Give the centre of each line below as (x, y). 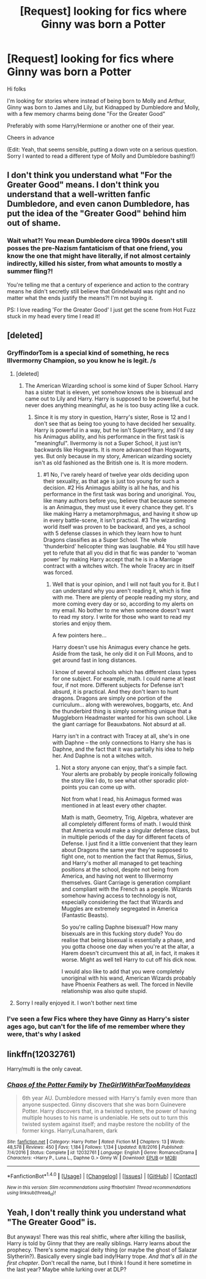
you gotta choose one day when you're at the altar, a (128, 947)
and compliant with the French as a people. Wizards (127, 889)
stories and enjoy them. (82, 623)
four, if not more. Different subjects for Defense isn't (118, 685)
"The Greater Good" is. (52, 1222)
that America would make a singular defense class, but (131, 831)
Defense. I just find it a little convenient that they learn (129, 843)
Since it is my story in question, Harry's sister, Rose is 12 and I (112, 417)
